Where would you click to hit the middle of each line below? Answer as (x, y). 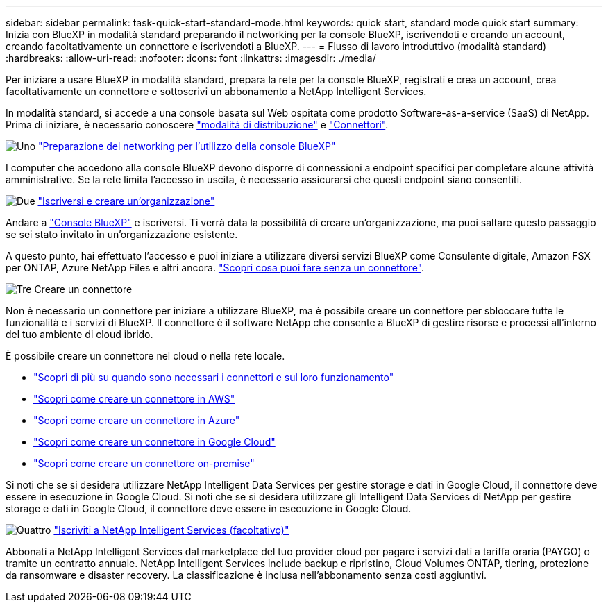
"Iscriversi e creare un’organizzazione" (126, 201)
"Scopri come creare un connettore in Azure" (137, 420)
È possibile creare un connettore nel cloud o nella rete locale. (145, 356)
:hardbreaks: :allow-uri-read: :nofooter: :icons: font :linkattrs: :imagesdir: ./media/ (191, 58)
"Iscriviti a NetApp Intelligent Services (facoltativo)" (171, 530)
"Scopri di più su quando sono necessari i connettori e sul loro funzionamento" (214, 377)
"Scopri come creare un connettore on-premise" (144, 463)
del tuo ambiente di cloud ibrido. (79, 334)
